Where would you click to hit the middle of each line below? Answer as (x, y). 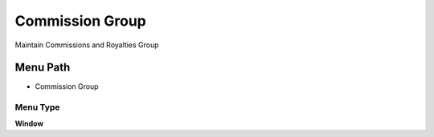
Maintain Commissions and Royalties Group (87, 45)
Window (29, 123)
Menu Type (37, 107)
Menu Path (43, 68)
